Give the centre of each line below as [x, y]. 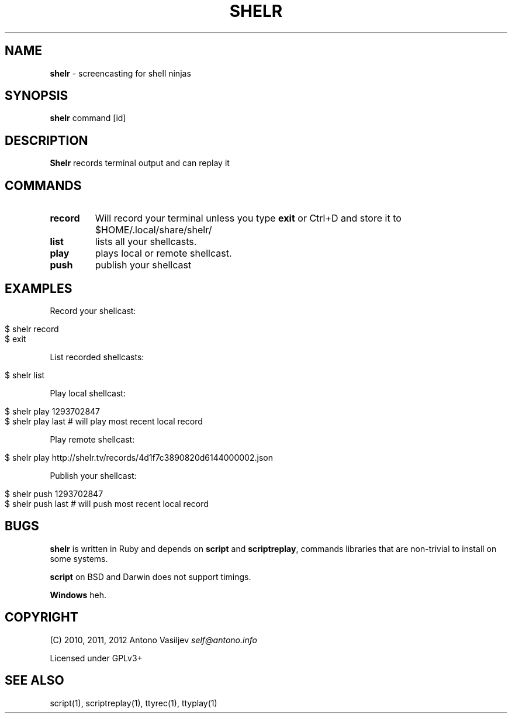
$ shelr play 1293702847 [53, 411]
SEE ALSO [34, 681]
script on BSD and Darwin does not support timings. [151, 577]
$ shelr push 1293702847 [54, 493]
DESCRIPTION [46, 140]
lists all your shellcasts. [146, 242]
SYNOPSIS [37, 96]
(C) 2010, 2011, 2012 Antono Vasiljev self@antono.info [153, 640]
